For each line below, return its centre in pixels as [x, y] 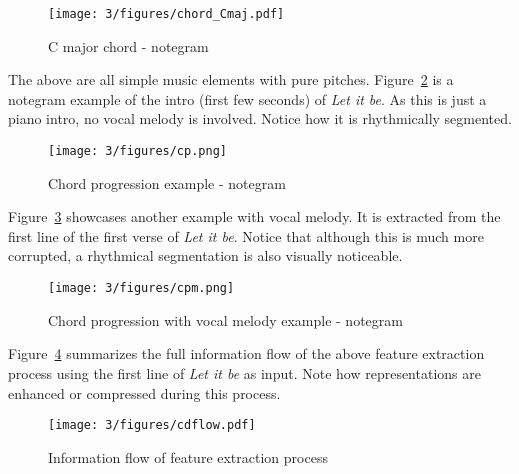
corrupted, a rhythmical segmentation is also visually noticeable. [205, 255]
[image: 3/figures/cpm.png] [141, 288]
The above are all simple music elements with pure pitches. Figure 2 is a [231, 79]
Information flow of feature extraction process [188, 456]
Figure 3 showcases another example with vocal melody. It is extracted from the [254, 216]
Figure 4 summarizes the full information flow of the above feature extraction [246, 353]
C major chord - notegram [128, 45]
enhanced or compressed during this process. [144, 392]
